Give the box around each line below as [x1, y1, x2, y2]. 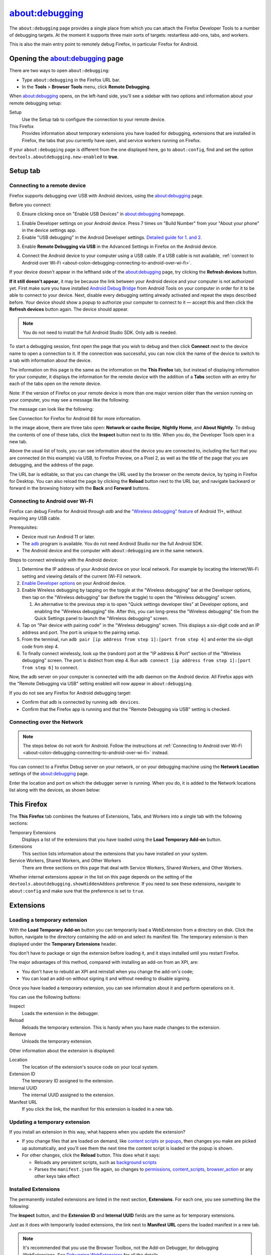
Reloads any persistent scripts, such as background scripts [34, 1159, 157, 1165]
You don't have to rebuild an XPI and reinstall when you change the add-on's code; [22, 968, 194, 974]
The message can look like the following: [9, 406, 94, 412]
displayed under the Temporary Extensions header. [9, 941, 117, 947]
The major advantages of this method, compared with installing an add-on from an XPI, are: [9, 959, 199, 965]
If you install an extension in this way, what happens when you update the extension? [9, 1129, 186, 1135]
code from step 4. [22, 643, 59, 650]
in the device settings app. [22, 227, 77, 233]
